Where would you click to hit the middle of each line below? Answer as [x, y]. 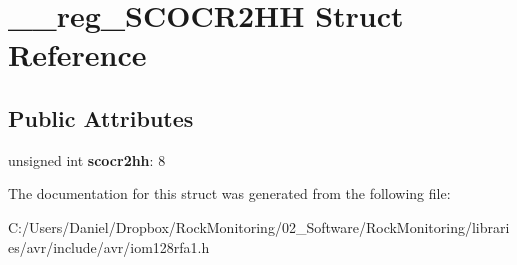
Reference [77, 54]
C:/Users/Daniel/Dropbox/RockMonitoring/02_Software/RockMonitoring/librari [259, 226]
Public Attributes [101, 117]
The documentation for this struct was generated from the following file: [229, 193]
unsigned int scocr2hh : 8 [87, 159]
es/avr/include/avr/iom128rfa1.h [109, 246]
